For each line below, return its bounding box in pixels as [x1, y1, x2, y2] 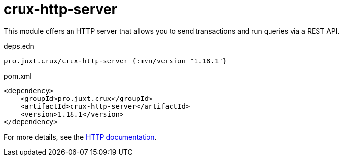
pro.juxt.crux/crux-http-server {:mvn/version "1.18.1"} [4, 57, 227, 65]
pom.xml [4, 71, 32, 80]
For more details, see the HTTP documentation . [4, 132, 157, 141]
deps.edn [4, 41, 34, 50]
